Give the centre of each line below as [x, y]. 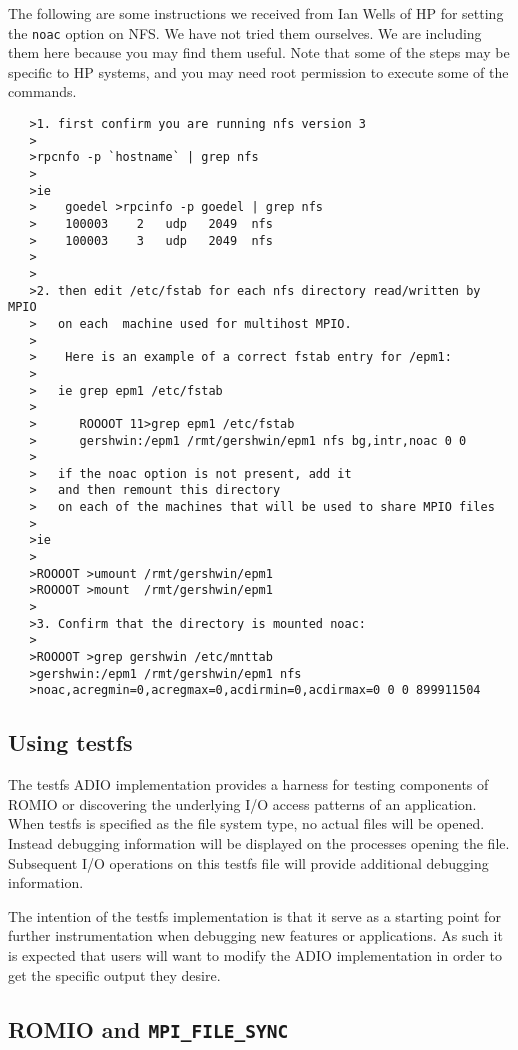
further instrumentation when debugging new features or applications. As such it [255, 935]
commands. [42, 91]
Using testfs [70, 742]
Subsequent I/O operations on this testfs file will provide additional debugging [248, 862]
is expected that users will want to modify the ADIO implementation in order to [255, 954]
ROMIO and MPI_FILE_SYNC [148, 1028]
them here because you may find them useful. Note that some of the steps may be [259, 52]
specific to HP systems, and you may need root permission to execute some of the [258, 71]
